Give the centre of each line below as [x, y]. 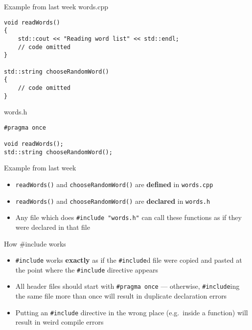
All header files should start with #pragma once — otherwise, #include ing [127, 286]
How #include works [35, 243]
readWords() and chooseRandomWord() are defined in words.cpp [114, 184]
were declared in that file [53, 227]
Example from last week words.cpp [56, 6]
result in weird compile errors [59, 322]
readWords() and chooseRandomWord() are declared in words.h [113, 201]
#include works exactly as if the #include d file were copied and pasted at [129, 260]
